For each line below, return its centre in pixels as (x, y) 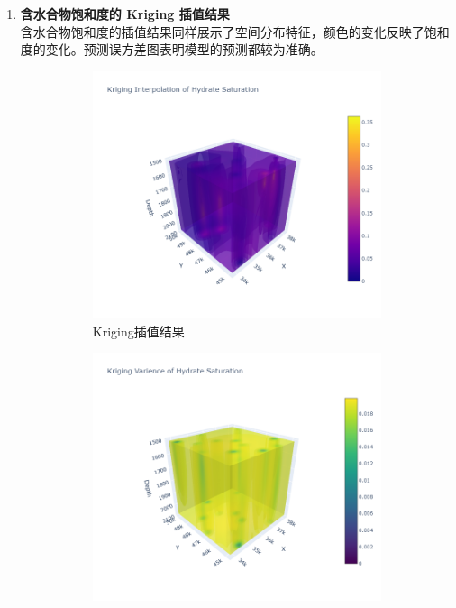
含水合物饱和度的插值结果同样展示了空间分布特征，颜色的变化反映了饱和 (235, 31)
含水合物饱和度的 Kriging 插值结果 (125, 14)
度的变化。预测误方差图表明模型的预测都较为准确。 (172, 49)
